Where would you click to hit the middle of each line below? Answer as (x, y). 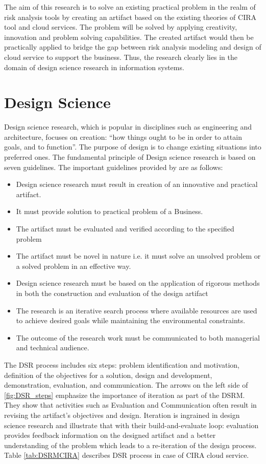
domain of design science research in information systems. (94, 67)
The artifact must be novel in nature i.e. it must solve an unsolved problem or (138, 256)
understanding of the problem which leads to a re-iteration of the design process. (130, 445)
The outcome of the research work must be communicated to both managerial (138, 337)
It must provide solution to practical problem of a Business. (110, 211)
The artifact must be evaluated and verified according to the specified (125, 229)
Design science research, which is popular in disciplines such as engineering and (128, 127)
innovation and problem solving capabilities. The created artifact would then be (129, 37)
